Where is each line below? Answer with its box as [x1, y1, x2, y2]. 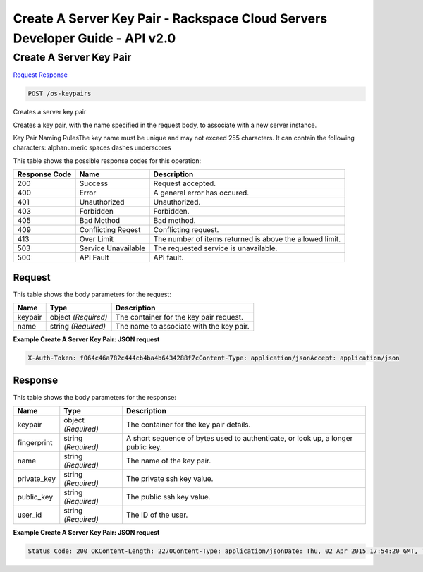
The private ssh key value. [125, 473, 214, 483]
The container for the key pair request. [115, 312, 243, 322]
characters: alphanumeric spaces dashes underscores [13, 143, 172, 152]
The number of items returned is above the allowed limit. [153, 234, 341, 244]
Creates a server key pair [13, 108, 87, 116]
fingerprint [17, 437, 53, 447]
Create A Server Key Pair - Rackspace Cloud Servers [13, 11, 328, 26]
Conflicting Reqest [79, 225, 141, 235]
